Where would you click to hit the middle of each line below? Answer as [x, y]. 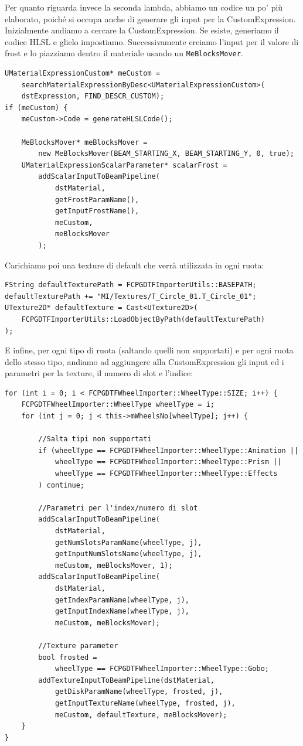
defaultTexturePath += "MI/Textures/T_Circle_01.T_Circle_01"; [131, 296]
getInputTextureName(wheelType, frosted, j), [145, 703]
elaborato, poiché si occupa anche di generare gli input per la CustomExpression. [150, 18]
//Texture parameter [78, 645]
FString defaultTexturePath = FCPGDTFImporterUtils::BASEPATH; [131, 285]
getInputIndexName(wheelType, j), [122, 612]
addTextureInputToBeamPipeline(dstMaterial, [126, 680]
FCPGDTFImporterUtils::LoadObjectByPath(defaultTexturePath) [143, 319]
